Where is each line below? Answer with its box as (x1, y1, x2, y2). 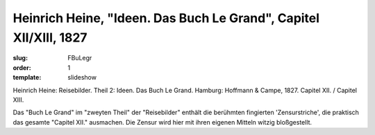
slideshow (67, 73, 97, 82)
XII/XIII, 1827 (12, 30, 87, 45)
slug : (12, 54, 28, 62)
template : (12, 73, 42, 82)
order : (12, 63, 31, 72)
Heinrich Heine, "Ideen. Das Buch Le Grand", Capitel (12, 10, 319, 26)
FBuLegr (67, 54, 92, 62)
